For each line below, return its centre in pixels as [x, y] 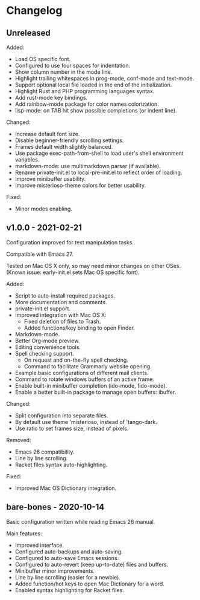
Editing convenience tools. [48, 347]
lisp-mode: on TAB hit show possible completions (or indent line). [96, 110]
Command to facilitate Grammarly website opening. [88, 366]
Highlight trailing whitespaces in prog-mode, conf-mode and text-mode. [105, 78]
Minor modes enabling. [43, 209]
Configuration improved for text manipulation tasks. [70, 242]
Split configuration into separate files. [61, 416]
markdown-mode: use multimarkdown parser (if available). [88, 166]
